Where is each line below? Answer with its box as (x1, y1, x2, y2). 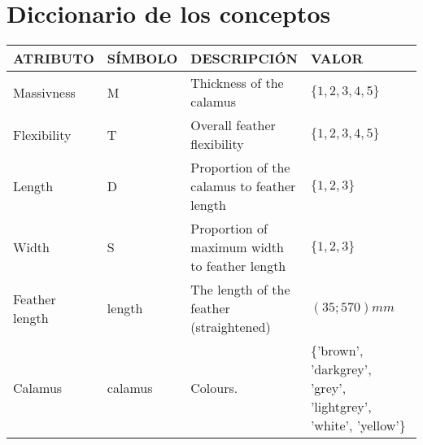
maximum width (190, 238, 284, 257)
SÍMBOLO (107, 49, 178, 68)
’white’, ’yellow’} (310, 416, 406, 435)
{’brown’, (310, 341, 364, 360)
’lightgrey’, (310, 397, 372, 417)
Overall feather (190, 116, 276, 135)
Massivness (13, 82, 76, 102)
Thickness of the (190, 73, 284, 93)
